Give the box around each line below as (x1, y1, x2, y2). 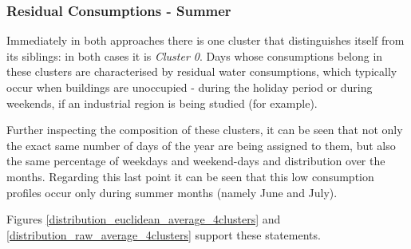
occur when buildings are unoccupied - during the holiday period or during (6, 79, 373, 95)
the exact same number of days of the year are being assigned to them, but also (6, 136, 396, 153)
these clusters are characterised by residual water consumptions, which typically (6, 63, 397, 80)
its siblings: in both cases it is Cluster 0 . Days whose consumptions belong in (6, 47, 383, 64)
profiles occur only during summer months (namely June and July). (6, 184, 338, 200)
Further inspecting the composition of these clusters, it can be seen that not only (6, 121, 403, 138)
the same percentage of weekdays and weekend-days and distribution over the (6, 152, 385, 169)
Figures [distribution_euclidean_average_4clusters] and (6, 211, 281, 227)
